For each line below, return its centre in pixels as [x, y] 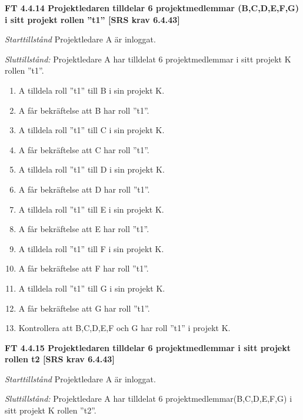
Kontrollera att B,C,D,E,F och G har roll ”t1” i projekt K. [124, 328]
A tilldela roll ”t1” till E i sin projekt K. [91, 209]
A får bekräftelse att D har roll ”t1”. [84, 189]
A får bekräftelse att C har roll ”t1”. [84, 149]
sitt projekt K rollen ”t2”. [51, 410]
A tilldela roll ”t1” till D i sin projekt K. [91, 169]
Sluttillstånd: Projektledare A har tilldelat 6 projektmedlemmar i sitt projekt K [148, 59]
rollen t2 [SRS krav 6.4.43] [60, 359]
